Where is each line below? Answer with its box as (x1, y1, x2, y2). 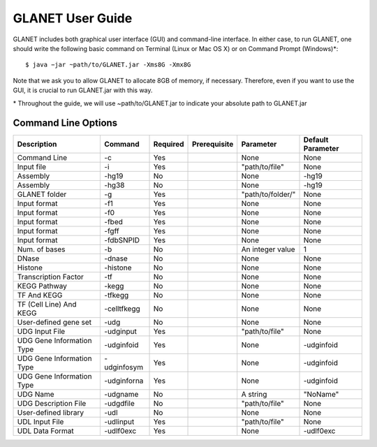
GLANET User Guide (13, 10, 133, 26)
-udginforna (104, 376, 144, 386)
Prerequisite (192, 140, 234, 149)
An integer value (241, 244, 296, 254)
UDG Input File (17, 327, 66, 337)
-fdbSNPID (104, 235, 140, 245)
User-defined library (17, 408, 84, 418)
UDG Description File (17, 399, 87, 409)
